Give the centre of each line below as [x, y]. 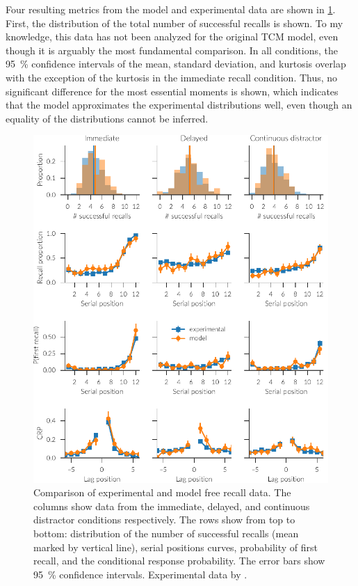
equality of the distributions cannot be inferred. [107, 118]
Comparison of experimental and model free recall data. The [162, 492]
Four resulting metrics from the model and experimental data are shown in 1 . [171, 9]
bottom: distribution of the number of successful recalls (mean [166, 533]
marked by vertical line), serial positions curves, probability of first [176, 547]
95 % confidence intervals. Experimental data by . [140, 574]
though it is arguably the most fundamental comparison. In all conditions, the [172, 50]
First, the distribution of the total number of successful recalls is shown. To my [174, 23]
